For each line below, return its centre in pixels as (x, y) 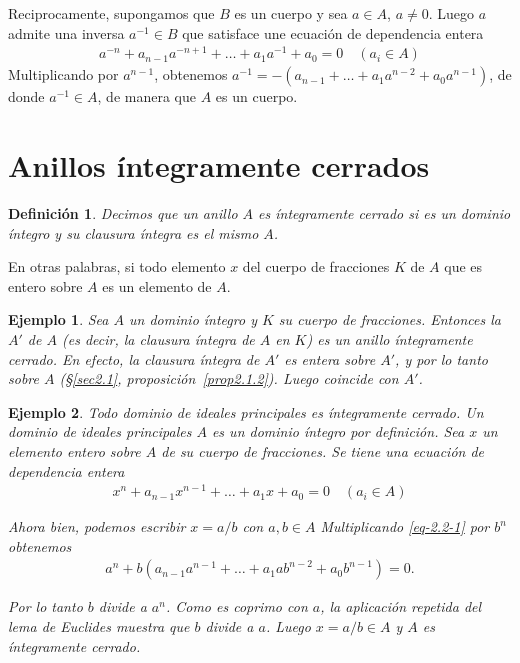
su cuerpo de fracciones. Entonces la (389, 319)
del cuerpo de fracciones (316, 266)
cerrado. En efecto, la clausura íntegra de (134, 358)
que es (463, 266)
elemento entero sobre (74, 450)
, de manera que (146, 96)
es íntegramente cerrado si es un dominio (384, 213)
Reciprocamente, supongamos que (111, 13)
